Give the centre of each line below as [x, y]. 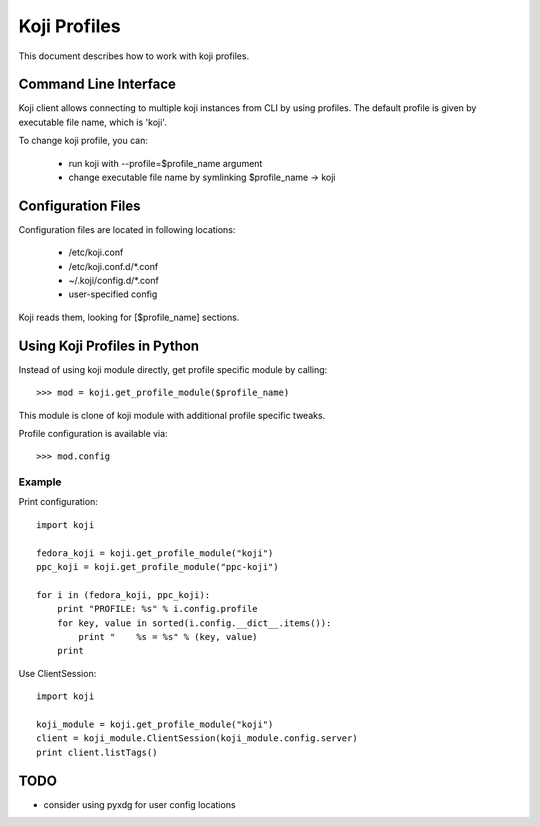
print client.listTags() [97, 752]
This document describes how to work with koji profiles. [134, 56]
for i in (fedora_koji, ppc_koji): [123, 594]
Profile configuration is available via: [93, 433]
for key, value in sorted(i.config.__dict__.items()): [194, 623]
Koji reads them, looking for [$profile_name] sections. [129, 317]
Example [40, 482]
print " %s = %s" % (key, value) [168, 636]
